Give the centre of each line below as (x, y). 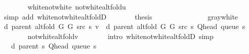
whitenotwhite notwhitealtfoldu (77, 6)
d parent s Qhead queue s (54, 46)
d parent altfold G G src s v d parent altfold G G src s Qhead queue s (124, 26)
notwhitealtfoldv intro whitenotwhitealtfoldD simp (120, 36)
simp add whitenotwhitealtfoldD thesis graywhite (121, 16)
